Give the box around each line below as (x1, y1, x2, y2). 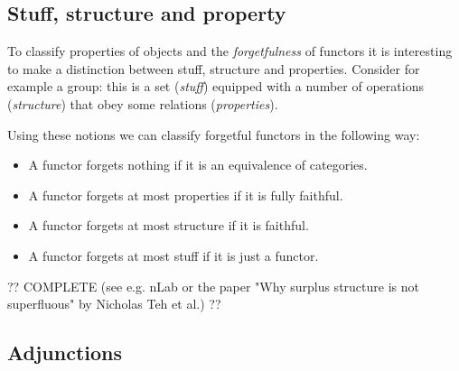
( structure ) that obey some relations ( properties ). (7, 94, 278, 113)
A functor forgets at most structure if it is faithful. (28, 216, 309, 235)
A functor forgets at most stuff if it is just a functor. (28, 246, 319, 264)
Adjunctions (7, 339, 123, 366)
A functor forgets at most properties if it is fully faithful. (28, 185, 343, 204)
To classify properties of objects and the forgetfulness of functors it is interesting (7, 42, 453, 60)
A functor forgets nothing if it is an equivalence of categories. (28, 155, 368, 174)
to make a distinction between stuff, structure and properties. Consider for (7, 59, 420, 78)
